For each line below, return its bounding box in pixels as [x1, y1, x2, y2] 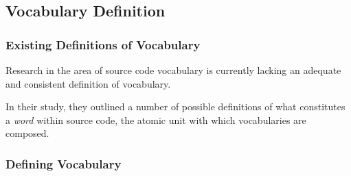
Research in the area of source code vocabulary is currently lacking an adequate [5, 63, 341, 77]
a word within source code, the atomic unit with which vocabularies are [5, 112, 306, 127]
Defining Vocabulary [5, 155, 122, 172]
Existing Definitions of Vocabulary [5, 36, 201, 53]
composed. [5, 126, 49, 140]
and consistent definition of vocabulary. [5, 76, 171, 90]
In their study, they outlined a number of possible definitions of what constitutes [5, 99, 346, 114]
